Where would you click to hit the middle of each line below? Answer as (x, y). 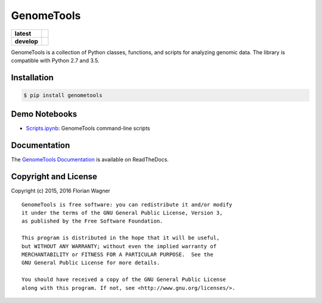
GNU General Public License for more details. (91, 263)
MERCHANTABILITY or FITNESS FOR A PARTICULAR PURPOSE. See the (118, 254)
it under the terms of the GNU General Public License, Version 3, (122, 213)
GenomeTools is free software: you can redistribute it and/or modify (127, 204)
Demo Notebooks (44, 114)
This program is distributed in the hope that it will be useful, (121, 238)
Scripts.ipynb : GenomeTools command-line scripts (88, 129)
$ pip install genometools (63, 95)
